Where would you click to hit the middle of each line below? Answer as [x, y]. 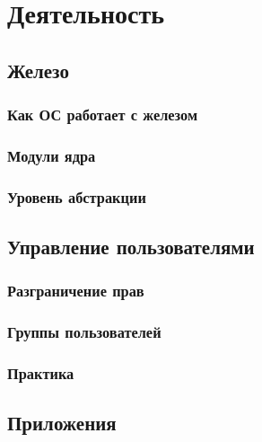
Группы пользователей [84, 332]
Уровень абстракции [77, 196]
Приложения [62, 423]
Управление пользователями [131, 247]
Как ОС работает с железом [103, 115]
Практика [41, 373]
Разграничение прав [76, 291]
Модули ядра [52, 155]
